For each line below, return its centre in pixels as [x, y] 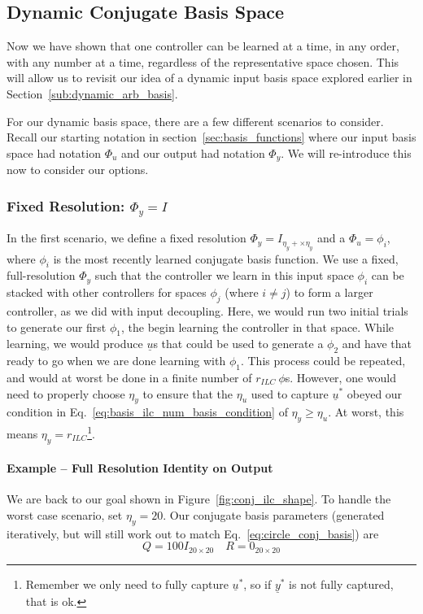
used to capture [290, 393]
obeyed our [375, 393]
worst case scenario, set [65, 514]
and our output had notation [193, 152]
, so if [257, 584]
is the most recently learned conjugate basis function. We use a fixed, [226, 258]
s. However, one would [341, 377]
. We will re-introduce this [346, 152]
